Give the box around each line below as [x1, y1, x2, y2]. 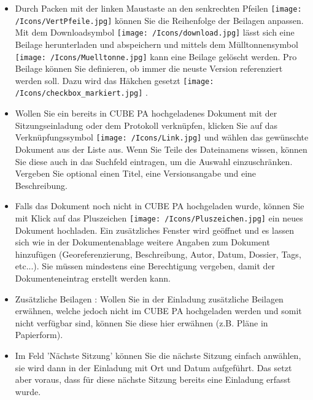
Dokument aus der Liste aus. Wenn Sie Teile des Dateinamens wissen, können [15, 142, 307, 155]
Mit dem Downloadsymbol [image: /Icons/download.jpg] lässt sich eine [15, 26, 295, 39]
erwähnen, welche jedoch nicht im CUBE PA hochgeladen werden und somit [15, 304, 302, 317]
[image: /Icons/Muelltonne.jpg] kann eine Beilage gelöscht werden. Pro [15, 50, 297, 63]
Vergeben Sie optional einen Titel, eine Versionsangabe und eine [15, 167, 257, 180]
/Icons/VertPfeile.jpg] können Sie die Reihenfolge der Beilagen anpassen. [15, 13, 304, 26]
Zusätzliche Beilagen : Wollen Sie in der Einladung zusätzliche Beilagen [15, 292, 284, 305]
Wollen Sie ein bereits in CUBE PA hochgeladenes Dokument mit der [15, 107, 277, 120]
